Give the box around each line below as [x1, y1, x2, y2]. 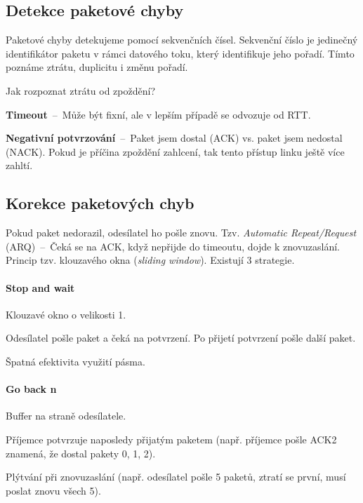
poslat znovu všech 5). [6, 483, 101, 497]
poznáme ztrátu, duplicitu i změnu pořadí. [6, 60, 188, 74]
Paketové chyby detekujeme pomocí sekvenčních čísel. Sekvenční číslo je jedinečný [6, 32, 358, 47]
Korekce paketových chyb [6, 192, 194, 214]
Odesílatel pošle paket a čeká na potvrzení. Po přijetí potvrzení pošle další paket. [6, 330, 356, 345]
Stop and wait [6, 280, 75, 295]
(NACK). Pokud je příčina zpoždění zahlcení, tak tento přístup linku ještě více [6, 144, 345, 159]
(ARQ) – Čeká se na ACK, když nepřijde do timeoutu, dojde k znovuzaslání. [6, 239, 341, 253]
